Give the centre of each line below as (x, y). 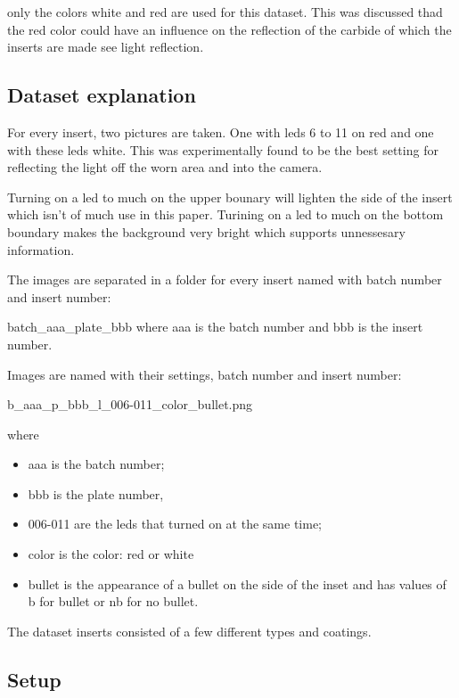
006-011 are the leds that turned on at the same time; (175, 524)
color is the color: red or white (111, 554)
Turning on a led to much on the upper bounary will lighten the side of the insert (230, 197)
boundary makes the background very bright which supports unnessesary (206, 231)
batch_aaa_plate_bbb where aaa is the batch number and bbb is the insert (215, 327)
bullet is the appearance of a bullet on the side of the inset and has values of (237, 583)
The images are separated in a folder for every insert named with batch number (225, 279)
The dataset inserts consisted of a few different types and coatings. (189, 631)
